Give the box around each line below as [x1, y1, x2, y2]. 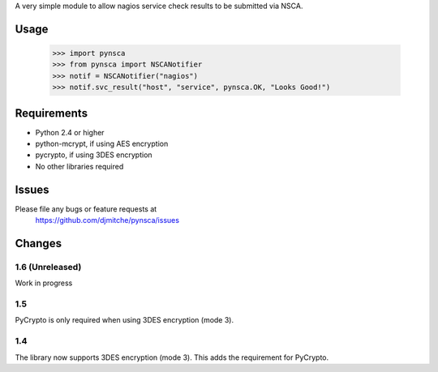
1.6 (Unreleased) [15, 261, 82, 272]
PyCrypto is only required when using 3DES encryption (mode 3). [15, 315, 234, 325]
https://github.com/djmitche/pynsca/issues [35, 216, 180, 225]
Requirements [15, 106, 88, 120]
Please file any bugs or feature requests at [15, 203, 157, 214]
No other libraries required [35, 161, 124, 171]
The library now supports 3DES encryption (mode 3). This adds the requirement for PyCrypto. [15, 353, 329, 362]
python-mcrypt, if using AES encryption [35, 139, 169, 149]
